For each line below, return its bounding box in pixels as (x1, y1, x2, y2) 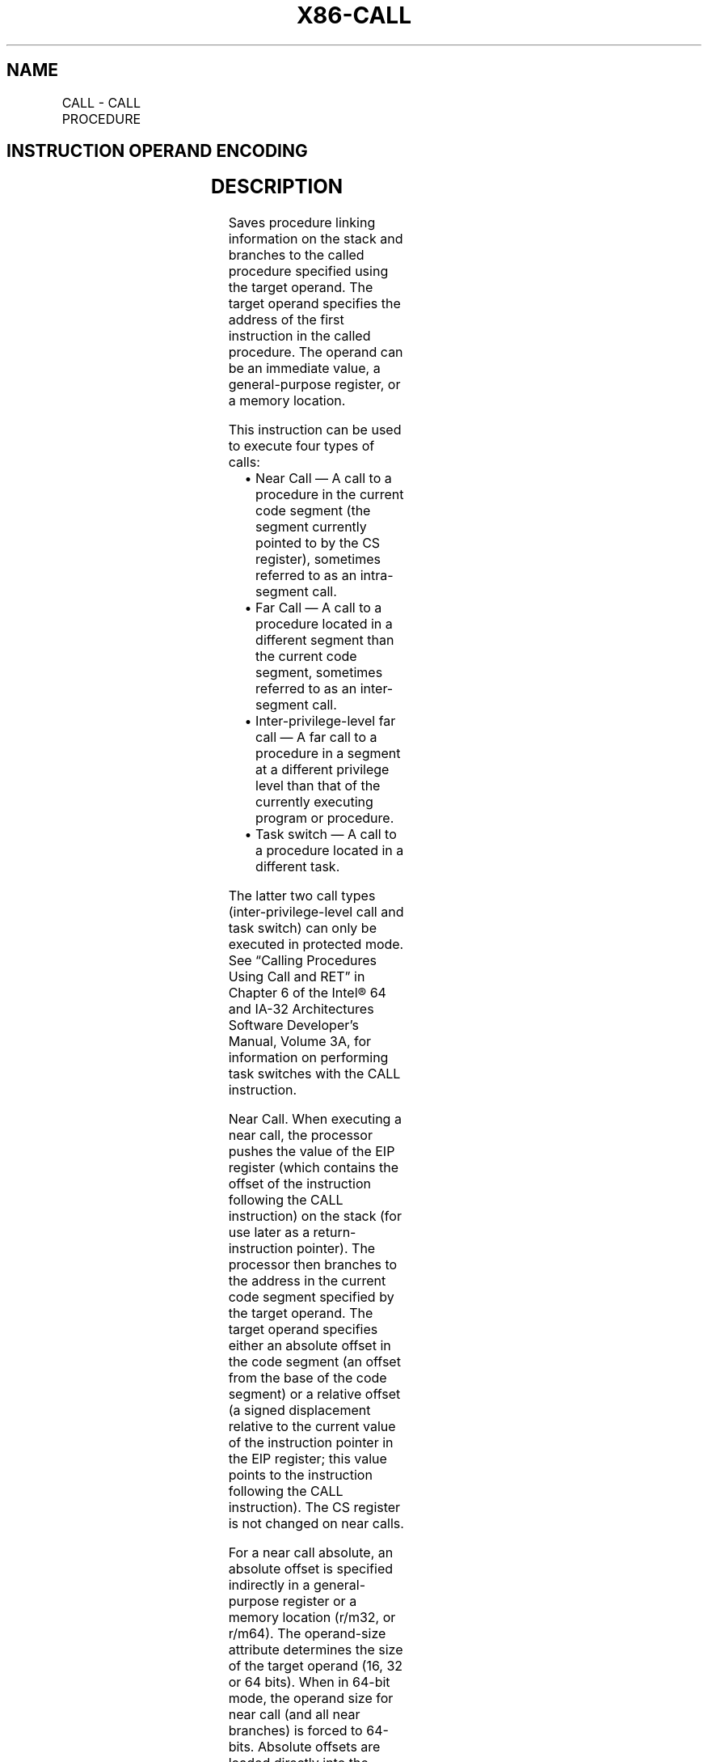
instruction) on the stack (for (228, 1208, 402, 1225)
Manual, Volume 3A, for (228, 1033, 372, 1050)
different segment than (255, 632, 394, 649)
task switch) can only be (228, 920, 377, 937)
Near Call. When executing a (228, 1111, 402, 1128)
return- (313, 1224, 356, 1241)
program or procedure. (255, 810, 394, 827)
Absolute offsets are (257, 1739, 381, 1756)
